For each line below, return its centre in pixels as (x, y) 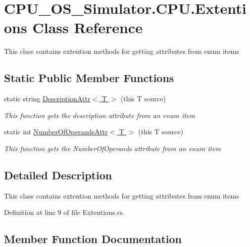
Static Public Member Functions (89, 78)
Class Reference (87, 27)
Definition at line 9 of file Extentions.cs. (65, 212)
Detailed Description (58, 175)
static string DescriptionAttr (47, 99)
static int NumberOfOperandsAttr (56, 132)
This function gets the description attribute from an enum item (100, 115)
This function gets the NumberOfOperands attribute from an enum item (113, 148)
